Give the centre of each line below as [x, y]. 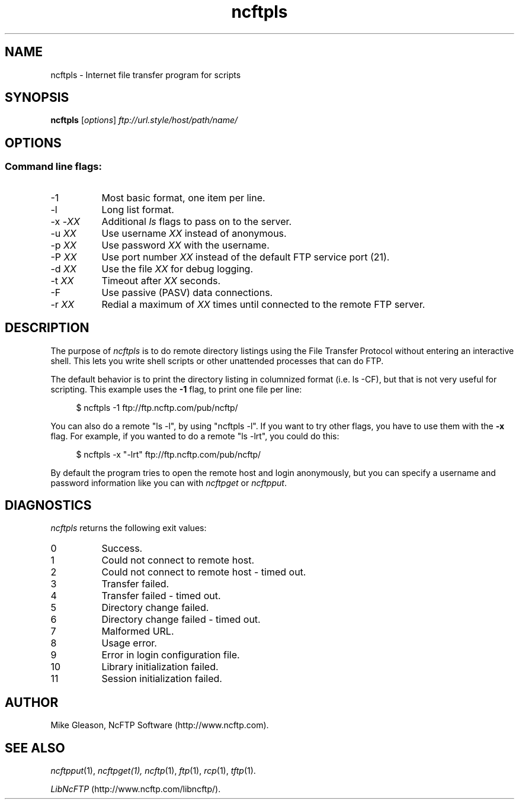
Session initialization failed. [162, 679]
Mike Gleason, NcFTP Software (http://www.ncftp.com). [160, 725]
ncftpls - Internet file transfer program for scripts [146, 75]
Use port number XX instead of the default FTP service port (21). [246, 257]
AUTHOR [32, 702]
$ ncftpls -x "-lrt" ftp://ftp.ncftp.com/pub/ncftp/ [169, 454]
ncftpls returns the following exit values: [129, 528]
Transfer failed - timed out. [161, 596]
